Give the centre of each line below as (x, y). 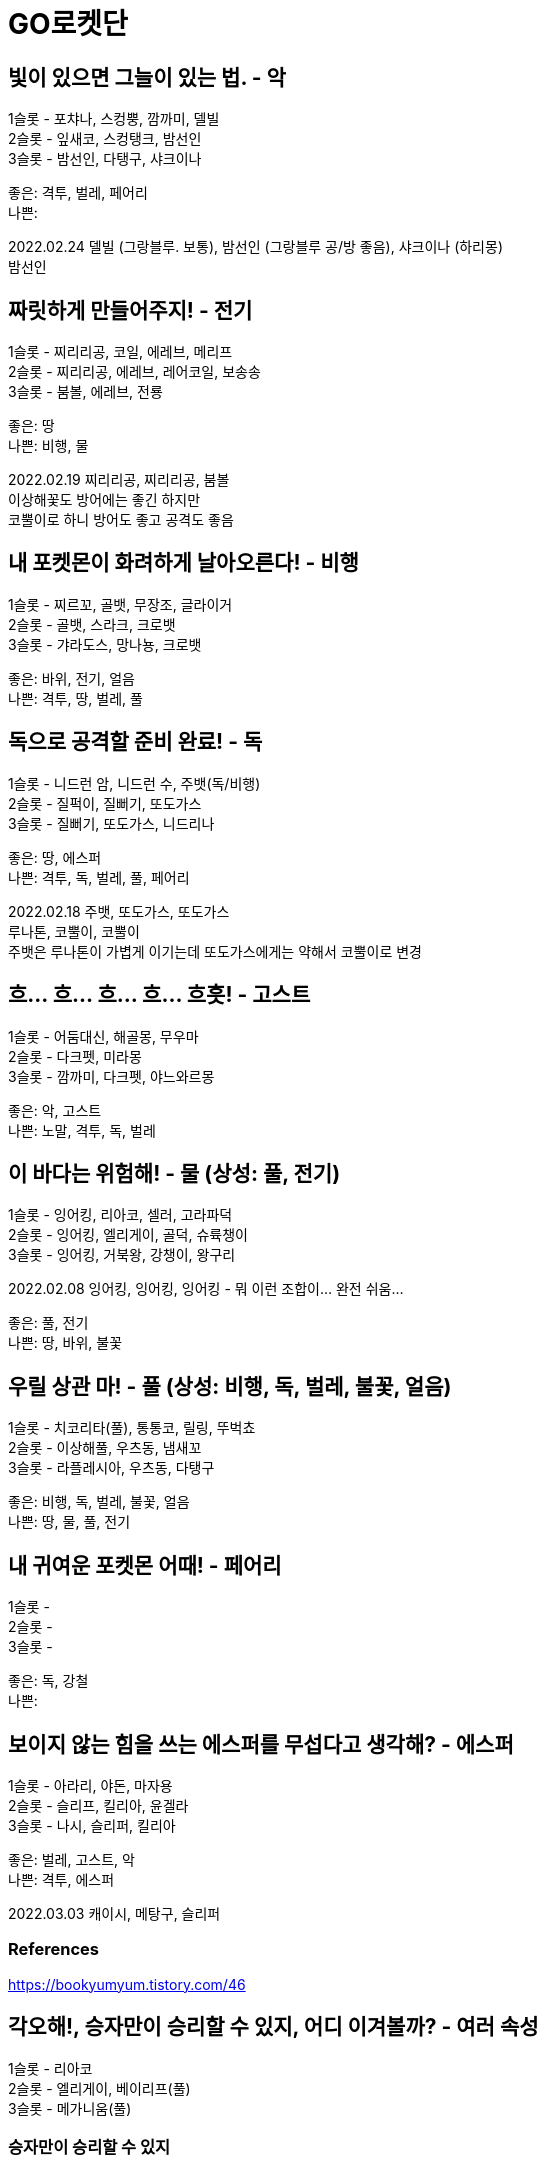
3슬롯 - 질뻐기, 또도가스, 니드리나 (111, 823)
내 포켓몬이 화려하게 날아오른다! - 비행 (183, 563)
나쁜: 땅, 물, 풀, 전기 (69, 1522)
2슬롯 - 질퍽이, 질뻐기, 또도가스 (105, 803)
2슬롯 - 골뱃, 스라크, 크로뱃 (92, 624)
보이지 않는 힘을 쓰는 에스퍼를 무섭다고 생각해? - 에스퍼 (261, 1744)
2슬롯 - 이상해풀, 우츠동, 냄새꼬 (105, 1448)
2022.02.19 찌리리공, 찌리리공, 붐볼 (119, 480)
